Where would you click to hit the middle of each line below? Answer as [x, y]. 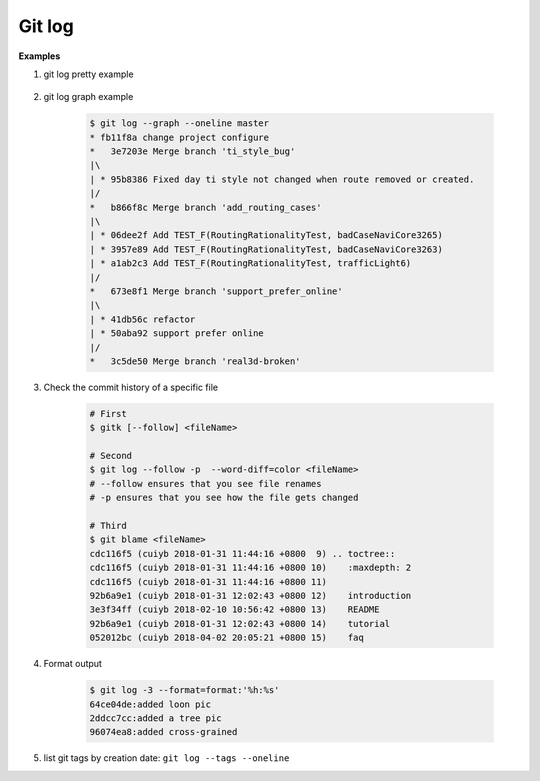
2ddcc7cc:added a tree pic [155, 718]
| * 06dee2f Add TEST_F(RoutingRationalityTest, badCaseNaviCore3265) [266, 235]
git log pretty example [88, 74]
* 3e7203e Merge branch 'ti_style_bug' [192, 151]
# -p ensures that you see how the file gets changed [224, 498]
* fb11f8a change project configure [179, 137]
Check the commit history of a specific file [131, 387]
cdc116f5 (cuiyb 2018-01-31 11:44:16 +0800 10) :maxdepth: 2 [250, 568]
